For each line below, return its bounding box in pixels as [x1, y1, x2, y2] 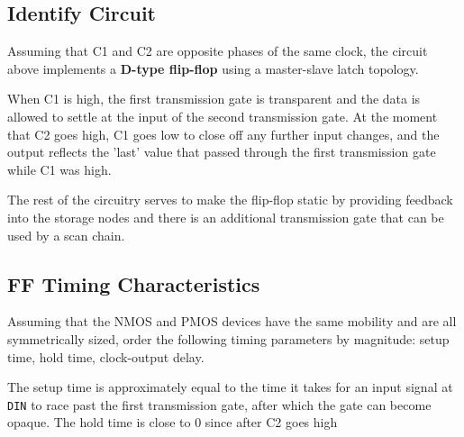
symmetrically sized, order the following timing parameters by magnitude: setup [7, 329, 450, 348]
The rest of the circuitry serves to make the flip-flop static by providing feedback [7, 190, 453, 209]
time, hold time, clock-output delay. [7, 347, 205, 366]
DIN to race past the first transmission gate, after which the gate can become [7, 395, 432, 414]
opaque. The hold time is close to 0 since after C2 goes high [7, 413, 338, 432]
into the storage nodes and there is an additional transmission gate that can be [7, 207, 444, 226]
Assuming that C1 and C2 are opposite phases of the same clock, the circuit [7, 41, 428, 60]
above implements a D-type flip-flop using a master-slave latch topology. [7, 59, 419, 77]
